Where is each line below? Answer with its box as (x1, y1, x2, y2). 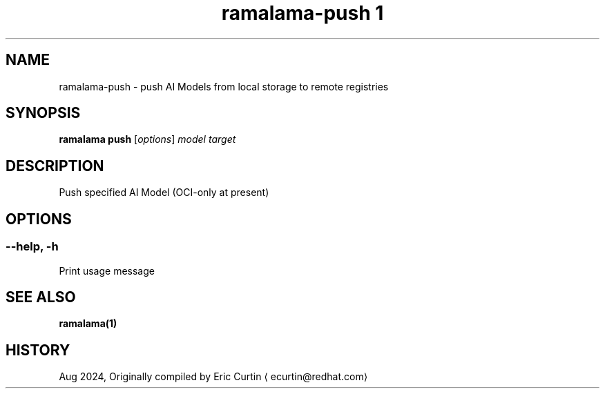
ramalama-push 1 (221, 1, 384, 25)
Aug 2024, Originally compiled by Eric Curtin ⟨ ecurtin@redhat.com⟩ (59, 371, 368, 383)
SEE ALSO (6, 288, 76, 306)
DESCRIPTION (6, 157, 104, 175)
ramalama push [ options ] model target (59, 133, 236, 146)
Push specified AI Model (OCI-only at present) (59, 186, 269, 199)
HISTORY (6, 341, 70, 359)
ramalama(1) (59, 317, 117, 330)
